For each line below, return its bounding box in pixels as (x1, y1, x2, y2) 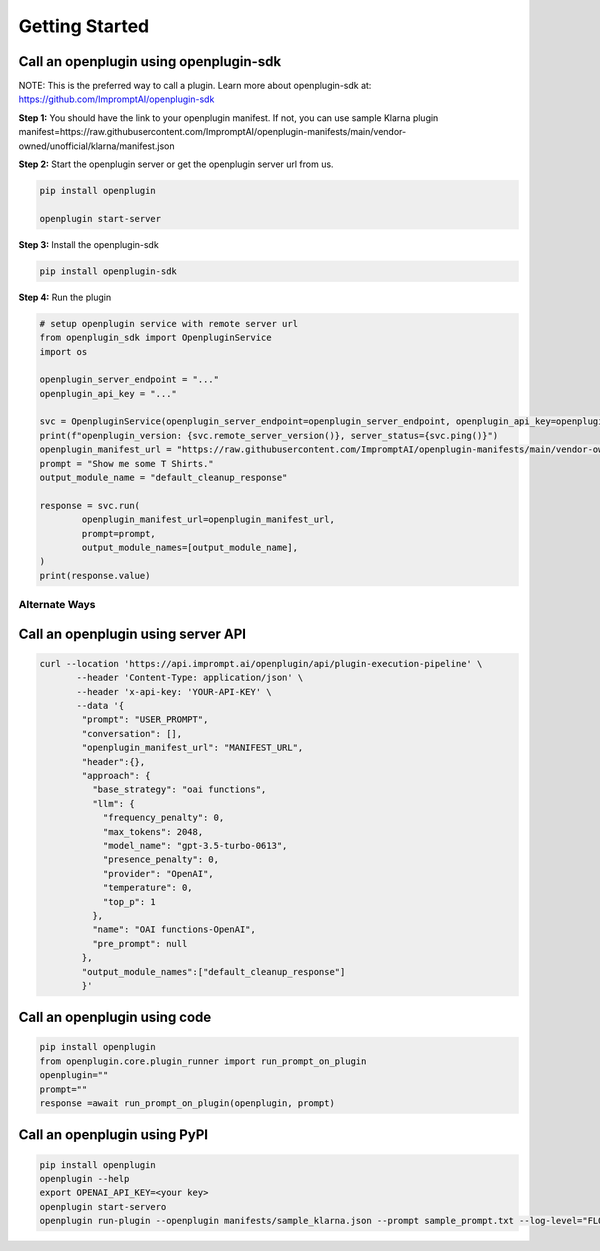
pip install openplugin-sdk (39, 265, 177, 277)
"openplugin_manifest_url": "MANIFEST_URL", (81, 742, 304, 754)
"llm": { (91, 798, 135, 809)
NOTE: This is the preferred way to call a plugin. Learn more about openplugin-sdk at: (18, 80, 372, 92)
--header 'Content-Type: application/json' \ (76, 672, 304, 684)
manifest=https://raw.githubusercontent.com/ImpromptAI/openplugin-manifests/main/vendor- (18, 126, 407, 138)
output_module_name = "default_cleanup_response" (39, 472, 288, 484)
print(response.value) (39, 570, 151, 581)
